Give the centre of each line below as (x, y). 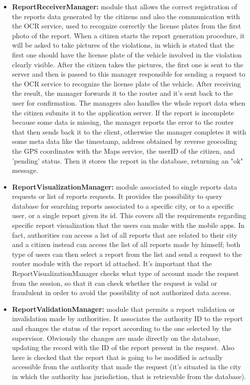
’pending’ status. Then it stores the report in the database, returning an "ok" (127, 160)
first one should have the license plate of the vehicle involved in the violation (127, 54)
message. (25, 170)
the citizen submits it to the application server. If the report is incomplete (123, 112)
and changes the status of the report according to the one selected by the (122, 328)
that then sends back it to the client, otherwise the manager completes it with (129, 131)
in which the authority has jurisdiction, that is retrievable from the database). (129, 376)
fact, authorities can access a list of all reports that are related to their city (125, 234)
